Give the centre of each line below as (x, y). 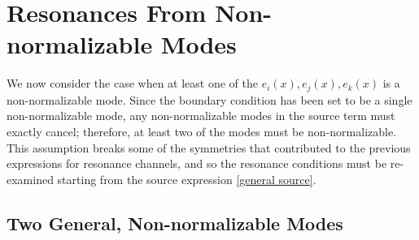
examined (30, 179)
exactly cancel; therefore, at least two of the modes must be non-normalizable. (202, 131)
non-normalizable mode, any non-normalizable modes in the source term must (201, 116)
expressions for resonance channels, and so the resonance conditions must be (197, 163)
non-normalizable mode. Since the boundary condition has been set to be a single (209, 99)
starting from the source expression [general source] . (187, 179)
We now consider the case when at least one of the (132, 83)
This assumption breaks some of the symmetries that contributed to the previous (209, 147)
